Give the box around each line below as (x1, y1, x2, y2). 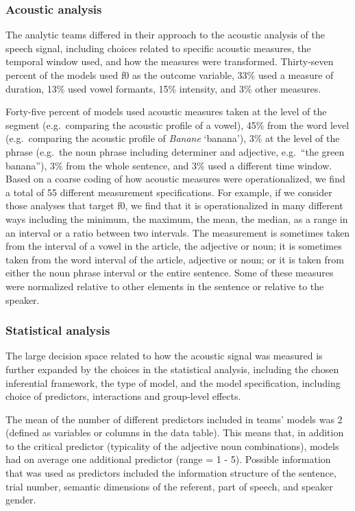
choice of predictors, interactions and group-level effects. (5, 389, 241, 403)
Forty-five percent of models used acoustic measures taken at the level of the (5, 104, 327, 119)
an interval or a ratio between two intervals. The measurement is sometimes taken (5, 225, 350, 239)
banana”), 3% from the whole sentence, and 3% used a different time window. (5, 158, 332, 172)
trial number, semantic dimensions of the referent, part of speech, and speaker (5, 479, 333, 493)
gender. (5, 492, 36, 507)
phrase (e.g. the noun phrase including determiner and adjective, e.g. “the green (5, 144, 345, 158)
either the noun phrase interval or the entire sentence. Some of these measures (5, 265, 334, 280)
